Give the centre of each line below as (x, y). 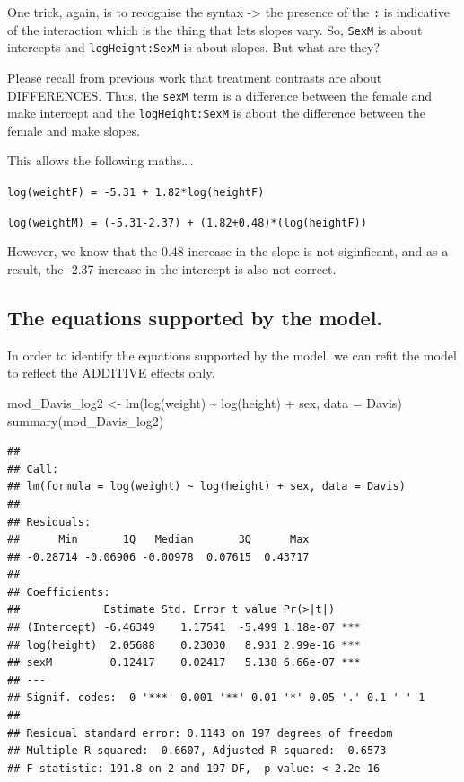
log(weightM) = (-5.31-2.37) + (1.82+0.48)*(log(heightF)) (187, 222)
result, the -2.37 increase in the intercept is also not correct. (172, 268)
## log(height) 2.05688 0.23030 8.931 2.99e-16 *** (184, 645)
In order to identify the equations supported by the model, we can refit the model (232, 355)
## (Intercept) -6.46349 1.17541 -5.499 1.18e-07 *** (184, 628)
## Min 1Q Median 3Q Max (158, 540)
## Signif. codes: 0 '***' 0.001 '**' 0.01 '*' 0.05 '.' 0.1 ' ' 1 (216, 698)
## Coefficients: (59, 592)
